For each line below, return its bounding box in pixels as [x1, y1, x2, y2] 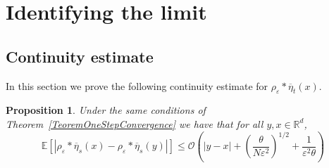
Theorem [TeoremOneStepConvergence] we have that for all [6, 116, 263, 131]
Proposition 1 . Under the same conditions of [6, 103, 206, 117]
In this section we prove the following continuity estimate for [6, 78, 268, 93]
